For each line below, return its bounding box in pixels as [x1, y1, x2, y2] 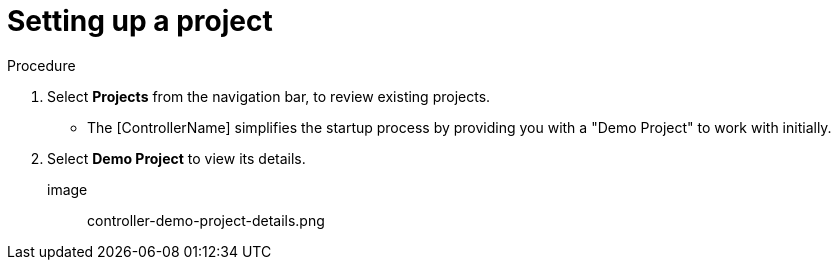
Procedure [7, 56, 76, 74]
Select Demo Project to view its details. [47, 149, 306, 167]
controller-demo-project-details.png [87, 211, 325, 229]
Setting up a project [7, 4, 273, 38]
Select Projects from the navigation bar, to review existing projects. [47, 87, 491, 105]
